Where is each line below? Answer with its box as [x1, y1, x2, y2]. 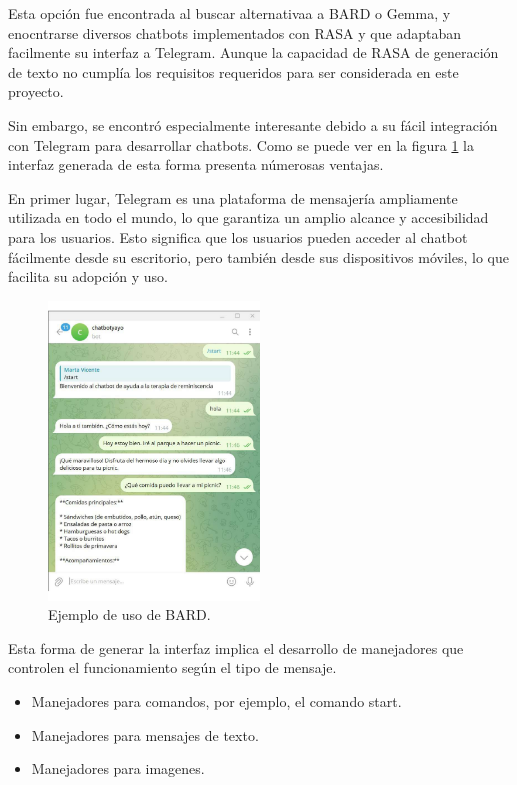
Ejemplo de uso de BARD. [48, 604, 211, 625]
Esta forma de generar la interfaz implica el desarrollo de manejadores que [8, 637, 464, 658]
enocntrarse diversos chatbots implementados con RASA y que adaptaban [8, 22, 461, 43]
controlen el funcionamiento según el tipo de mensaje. [8, 657, 337, 678]
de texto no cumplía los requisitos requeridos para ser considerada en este [8, 61, 459, 82]
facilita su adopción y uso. [8, 266, 169, 287]
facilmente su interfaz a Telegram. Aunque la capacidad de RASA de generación [8, 42, 499, 63]
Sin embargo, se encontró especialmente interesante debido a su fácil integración [8, 114, 498, 135]
